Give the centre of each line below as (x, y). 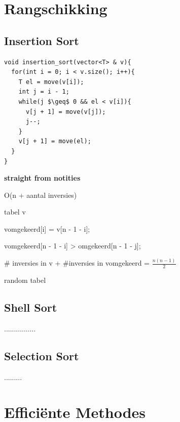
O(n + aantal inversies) (41, 195)
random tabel (25, 280)
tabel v (15, 212)
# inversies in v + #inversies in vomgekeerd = (77, 263)
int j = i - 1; (44, 92)
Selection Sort (42, 356)
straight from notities (42, 178)
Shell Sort (31, 307)
